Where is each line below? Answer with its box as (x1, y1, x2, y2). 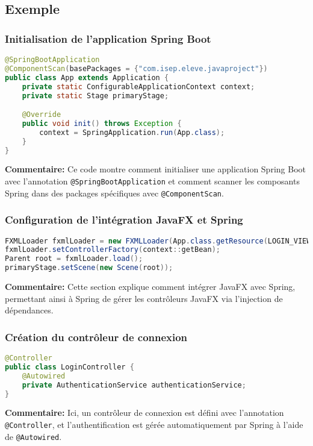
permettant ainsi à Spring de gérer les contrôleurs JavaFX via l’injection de (5, 292, 283, 304)
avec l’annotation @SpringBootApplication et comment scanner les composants (5, 175, 300, 187)
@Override (22, 110, 61, 119)
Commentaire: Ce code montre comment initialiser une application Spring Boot (5, 163, 306, 175)
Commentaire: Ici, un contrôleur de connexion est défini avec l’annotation (5, 406, 284, 419)
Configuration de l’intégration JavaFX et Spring (5, 212, 243, 227)
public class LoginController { (5, 362, 134, 371)
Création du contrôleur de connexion (5, 329, 188, 344)
